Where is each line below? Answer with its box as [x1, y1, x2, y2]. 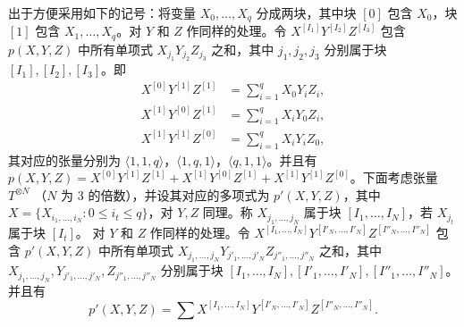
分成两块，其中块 [256, 4, 357, 21]
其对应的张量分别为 [8, 150, 121, 169]
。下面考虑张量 [350, 168, 438, 187]
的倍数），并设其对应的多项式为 [88, 185, 270, 204]
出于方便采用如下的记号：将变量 [8, 4, 196, 21]
